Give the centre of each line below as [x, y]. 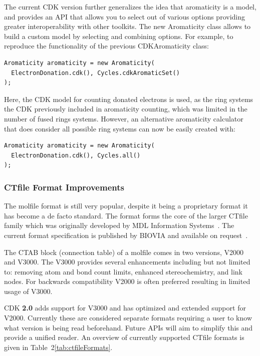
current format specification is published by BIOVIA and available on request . [126, 235]
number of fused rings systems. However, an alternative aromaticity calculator [124, 118]
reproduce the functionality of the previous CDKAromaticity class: [106, 46]
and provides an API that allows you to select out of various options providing [124, 16]
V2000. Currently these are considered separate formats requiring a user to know [128, 318]
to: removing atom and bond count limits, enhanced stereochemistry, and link [123, 271]
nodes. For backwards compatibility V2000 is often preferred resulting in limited [127, 281]
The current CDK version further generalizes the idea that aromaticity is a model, [130, 6]
